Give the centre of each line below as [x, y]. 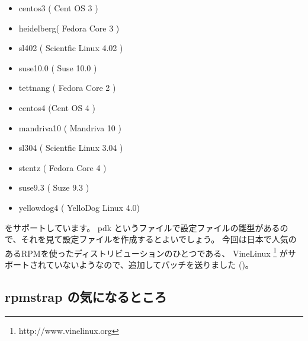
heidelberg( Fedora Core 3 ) [69, 28]
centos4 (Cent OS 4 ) [57, 107]
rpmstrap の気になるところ [86, 296]
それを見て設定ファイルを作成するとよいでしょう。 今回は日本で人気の [159, 239]
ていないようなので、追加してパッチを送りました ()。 [150, 264]
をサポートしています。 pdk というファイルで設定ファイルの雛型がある [142, 227]
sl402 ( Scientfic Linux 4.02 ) [71, 48]
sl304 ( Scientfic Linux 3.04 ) [71, 148]
